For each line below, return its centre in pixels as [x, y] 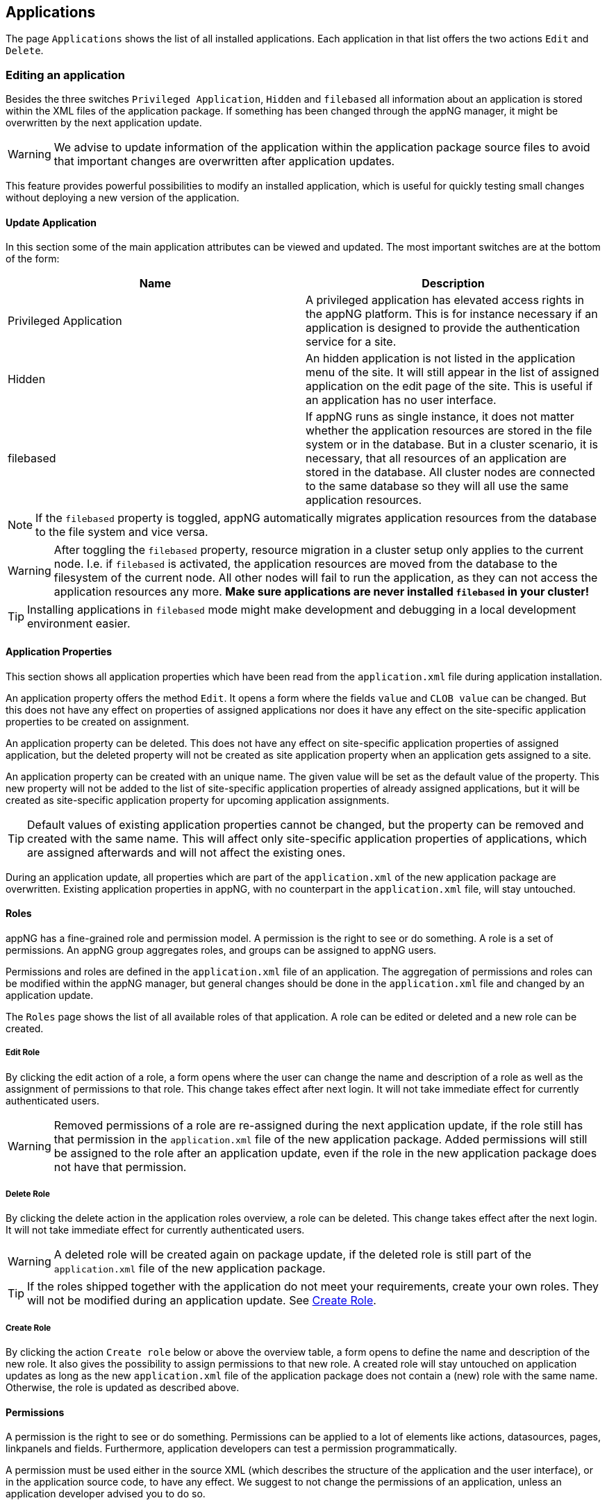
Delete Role [28, 1194]
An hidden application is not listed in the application [441, 359]
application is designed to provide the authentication [443, 328]
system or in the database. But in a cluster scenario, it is [452, 445]
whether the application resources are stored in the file [449, 431]
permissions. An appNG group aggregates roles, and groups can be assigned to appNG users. [221, 950]
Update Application [51, 222]
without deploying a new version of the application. [123, 198]
